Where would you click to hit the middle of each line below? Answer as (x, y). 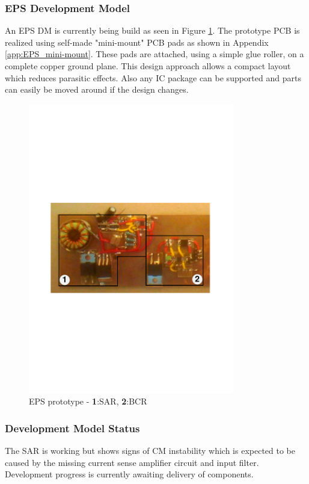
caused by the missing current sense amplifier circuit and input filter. (132, 462)
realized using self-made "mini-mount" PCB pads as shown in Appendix (137, 42)
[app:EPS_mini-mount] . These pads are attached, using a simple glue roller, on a (154, 54)
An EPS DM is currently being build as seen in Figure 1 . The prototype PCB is (152, 30)
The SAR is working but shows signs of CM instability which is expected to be (150, 450)
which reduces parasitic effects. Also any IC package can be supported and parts (153, 77)
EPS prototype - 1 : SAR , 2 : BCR (88, 401)
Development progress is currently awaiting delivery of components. (129, 474)
